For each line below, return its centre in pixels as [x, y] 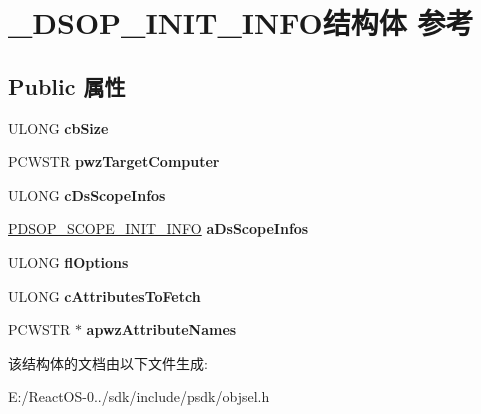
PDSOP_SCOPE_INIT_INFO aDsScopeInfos [158, 228]
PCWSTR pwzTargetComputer [114, 161]
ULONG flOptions [68, 261]
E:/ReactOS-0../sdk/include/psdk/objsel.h [139, 396]
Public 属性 [67, 85]
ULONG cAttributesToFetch [104, 295]
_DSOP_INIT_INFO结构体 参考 [241, 22]
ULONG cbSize [58, 127]
